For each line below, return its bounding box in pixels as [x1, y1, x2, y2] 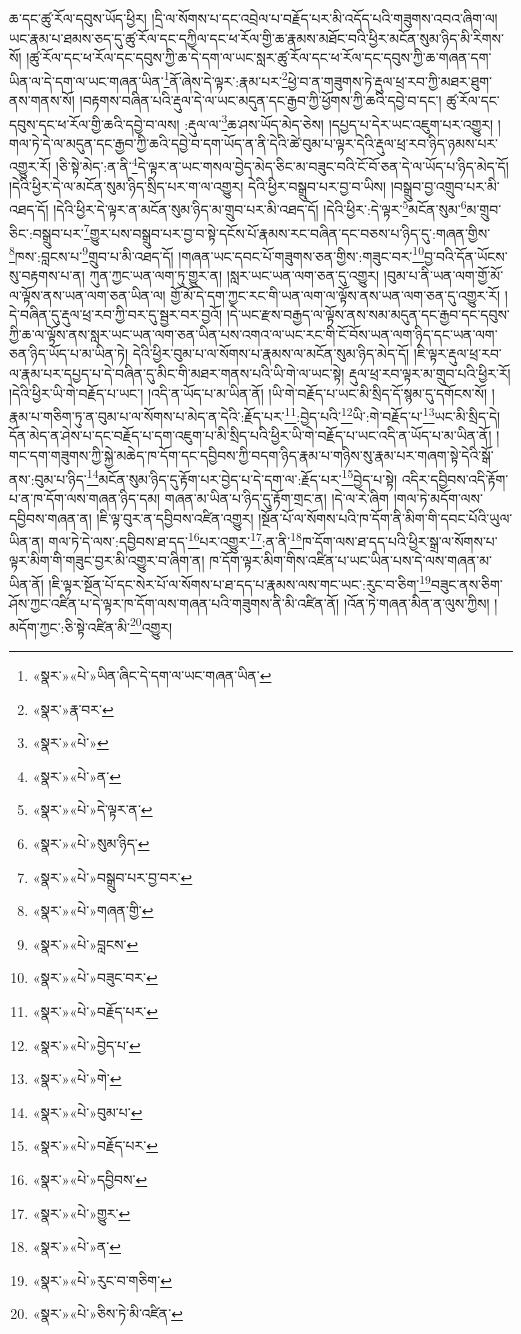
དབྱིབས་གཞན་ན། [9, 507, 92, 528]
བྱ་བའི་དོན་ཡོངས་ [423, 245, 508, 266]
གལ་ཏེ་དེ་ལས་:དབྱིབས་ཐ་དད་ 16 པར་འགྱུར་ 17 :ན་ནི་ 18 [48, 528, 302, 551]
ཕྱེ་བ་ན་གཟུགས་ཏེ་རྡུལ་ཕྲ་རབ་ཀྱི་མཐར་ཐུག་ [287, 70, 492, 91]
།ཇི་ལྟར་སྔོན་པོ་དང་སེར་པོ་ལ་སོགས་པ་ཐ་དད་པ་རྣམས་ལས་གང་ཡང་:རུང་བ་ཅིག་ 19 [48, 570, 431, 594]
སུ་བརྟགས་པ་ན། [9, 265, 85, 286]
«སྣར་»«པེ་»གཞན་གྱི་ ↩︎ [32, 900, 154, 921]
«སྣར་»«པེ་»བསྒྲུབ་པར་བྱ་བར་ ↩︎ [32, 866, 193, 887]
